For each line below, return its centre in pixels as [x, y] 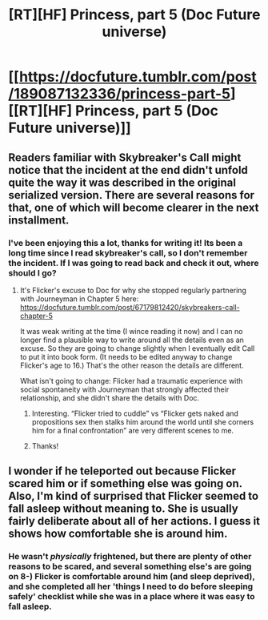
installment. [39, 220]
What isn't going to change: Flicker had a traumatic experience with [131, 380]
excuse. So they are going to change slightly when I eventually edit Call [137, 348]
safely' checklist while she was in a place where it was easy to [132, 597]
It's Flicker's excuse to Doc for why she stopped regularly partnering [133, 290]
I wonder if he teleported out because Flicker [122, 471]
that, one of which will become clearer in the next [134, 207]
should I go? [33, 272]
